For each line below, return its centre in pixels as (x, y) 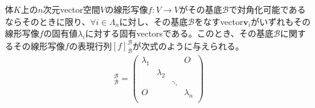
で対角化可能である (267, 9)
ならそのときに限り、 (48, 21)
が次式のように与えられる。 (188, 45)
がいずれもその (281, 21)
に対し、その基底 (154, 21)
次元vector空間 (72, 9)
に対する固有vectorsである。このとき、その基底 (179, 33)
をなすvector (219, 21)
